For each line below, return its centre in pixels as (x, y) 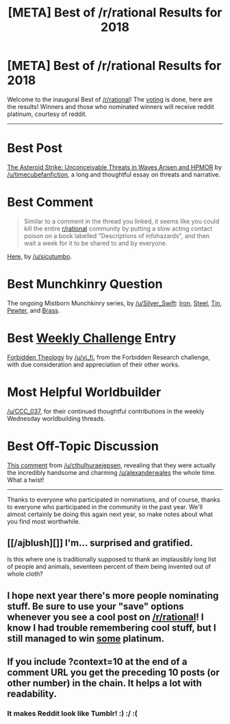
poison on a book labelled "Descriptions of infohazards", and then (117, 235)
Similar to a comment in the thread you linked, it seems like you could (122, 221)
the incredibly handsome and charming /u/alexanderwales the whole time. (112, 472)
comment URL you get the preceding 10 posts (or (114, 673)
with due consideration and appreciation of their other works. (93, 364)
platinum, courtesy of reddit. (47, 114)
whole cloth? (25, 574)
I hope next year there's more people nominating (113, 595)
